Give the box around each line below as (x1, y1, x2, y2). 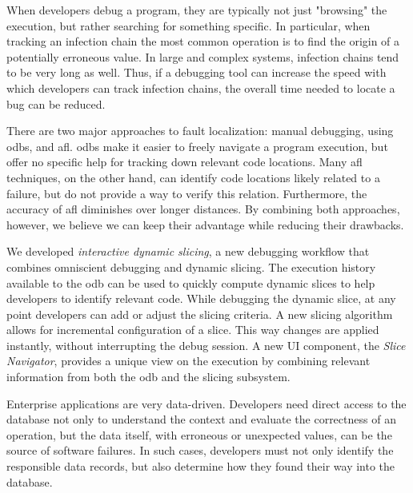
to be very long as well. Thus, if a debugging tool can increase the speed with (6, 64, 387, 81)
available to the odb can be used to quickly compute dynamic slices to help (6, 274, 375, 291)
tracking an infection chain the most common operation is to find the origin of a (6, 33, 400, 50)
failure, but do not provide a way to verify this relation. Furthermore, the (6, 185, 367, 201)
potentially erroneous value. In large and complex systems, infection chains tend (6, 48, 399, 65)
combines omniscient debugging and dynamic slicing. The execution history (6, 258, 376, 275)
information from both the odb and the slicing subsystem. (6, 368, 291, 385)
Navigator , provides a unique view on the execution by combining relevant (6, 352, 371, 369)
